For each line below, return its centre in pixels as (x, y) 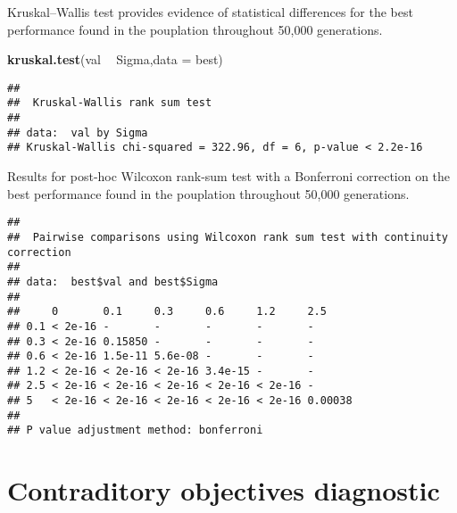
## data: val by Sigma (78, 132)
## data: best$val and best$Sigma (113, 281)
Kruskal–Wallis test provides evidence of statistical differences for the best (210, 12)
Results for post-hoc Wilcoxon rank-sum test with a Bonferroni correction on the (229, 176)
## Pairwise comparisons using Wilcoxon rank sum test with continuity (228, 237)
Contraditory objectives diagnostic (224, 490)
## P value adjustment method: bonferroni (135, 430)
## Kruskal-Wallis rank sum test (110, 103)
